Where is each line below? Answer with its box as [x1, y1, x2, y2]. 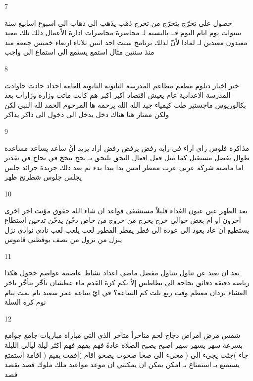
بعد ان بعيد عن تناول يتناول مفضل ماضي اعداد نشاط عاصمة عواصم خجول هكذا [4, 267, 240, 278]
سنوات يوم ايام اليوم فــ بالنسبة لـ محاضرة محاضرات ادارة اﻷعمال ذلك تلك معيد [4, 27, 242, 38]
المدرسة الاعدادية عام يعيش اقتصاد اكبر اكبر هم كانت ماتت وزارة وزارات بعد [4, 90, 231, 100]
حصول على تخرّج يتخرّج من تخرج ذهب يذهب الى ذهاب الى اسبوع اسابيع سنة [4, 17, 232, 28]
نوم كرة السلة [4, 297, 46, 307]
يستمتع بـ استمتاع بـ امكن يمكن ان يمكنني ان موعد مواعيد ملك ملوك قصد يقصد [4, 359, 240, 370]
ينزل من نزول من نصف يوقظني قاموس [4, 234, 122, 245]
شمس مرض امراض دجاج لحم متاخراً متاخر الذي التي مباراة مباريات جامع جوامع [4, 330, 241, 340]
